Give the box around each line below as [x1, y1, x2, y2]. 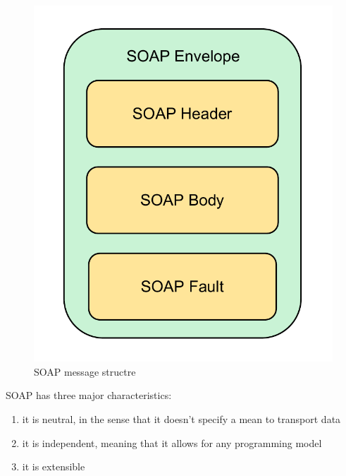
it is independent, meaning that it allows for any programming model [22, 435, 322, 450]
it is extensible [22, 459, 85, 474]
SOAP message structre [34, 364, 136, 379]
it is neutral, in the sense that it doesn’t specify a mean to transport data [22, 412, 341, 427]
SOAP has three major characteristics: [6, 388, 172, 403]
